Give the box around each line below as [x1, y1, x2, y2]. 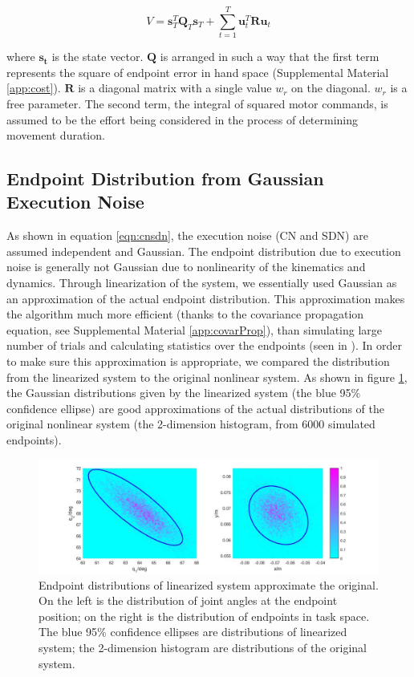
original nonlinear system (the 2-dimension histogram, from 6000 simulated [6, 416, 375, 432]
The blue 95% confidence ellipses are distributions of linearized [39, 623, 347, 640]
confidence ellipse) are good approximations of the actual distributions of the [6, 399, 385, 416]
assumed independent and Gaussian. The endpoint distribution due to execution [6, 242, 401, 259]
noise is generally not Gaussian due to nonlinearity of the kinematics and [6, 258, 366, 275]
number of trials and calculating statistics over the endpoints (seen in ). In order [6, 337, 403, 354]
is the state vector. [51, 48, 144, 65]
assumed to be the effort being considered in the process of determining [6, 111, 359, 128]
